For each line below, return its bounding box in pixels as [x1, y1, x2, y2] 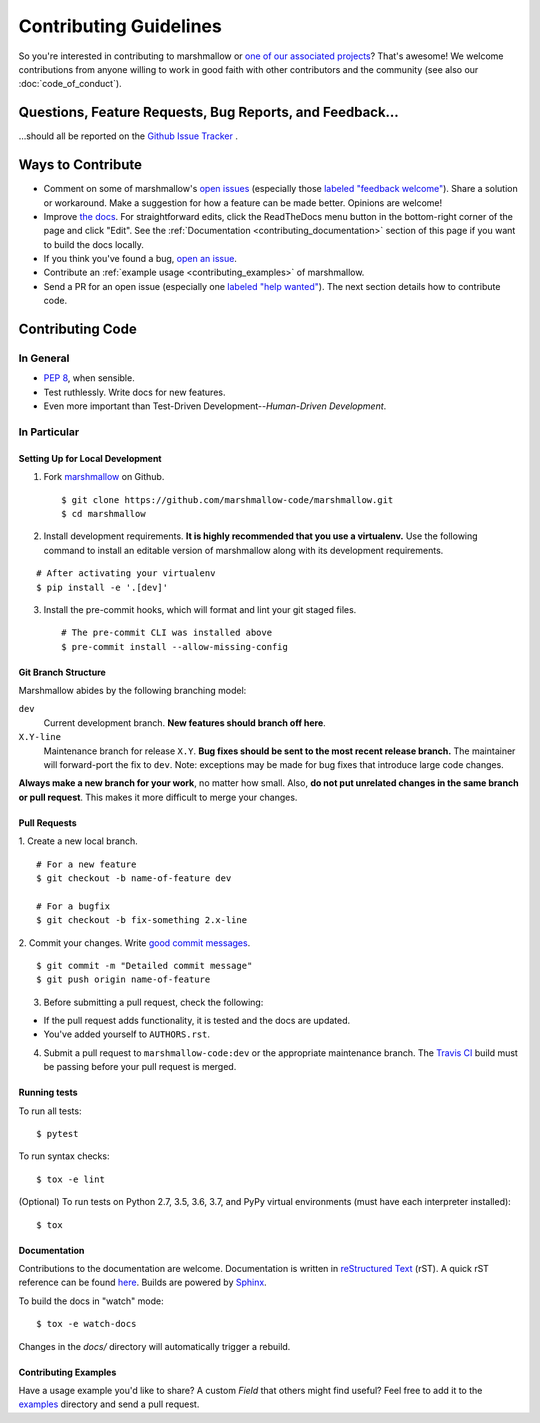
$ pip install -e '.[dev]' [36, 581, 169, 593]
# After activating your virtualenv [36, 568, 216, 579]
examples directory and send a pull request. [18, 1398, 200, 1410]
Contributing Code [18, 321, 137, 338]
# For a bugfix [36, 900, 111, 912]
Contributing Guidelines [18, 15, 222, 37]
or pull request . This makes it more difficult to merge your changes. [18, 791, 298, 803]
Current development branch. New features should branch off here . [43, 716, 327, 729]
